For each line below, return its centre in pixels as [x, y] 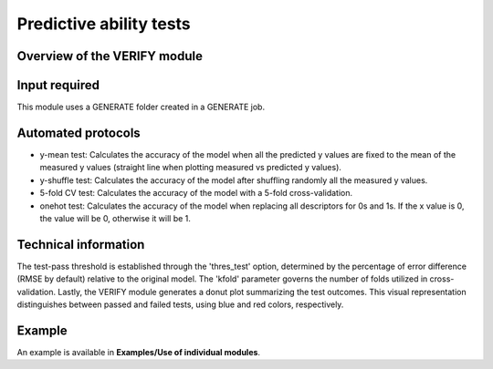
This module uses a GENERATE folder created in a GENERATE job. [141, 107]
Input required [58, 85]
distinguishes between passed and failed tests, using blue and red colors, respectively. [180, 304]
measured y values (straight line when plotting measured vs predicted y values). [191, 168]
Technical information [81, 245]
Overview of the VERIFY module [110, 56]
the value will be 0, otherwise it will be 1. [115, 218]
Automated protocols [79, 133]
